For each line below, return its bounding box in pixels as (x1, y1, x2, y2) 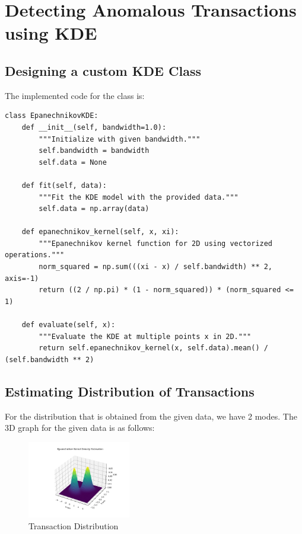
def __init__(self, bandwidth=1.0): (21, 123, 167, 132)
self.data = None (39, 158, 107, 167)
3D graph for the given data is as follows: (5, 421, 155, 434)
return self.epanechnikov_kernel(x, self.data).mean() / (39, 344, 268, 353)
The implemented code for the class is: (5, 89, 145, 101)
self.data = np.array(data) (39, 204, 150, 213)
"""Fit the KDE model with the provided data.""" (39, 193, 239, 202)
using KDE (5, 21, 97, 45)
